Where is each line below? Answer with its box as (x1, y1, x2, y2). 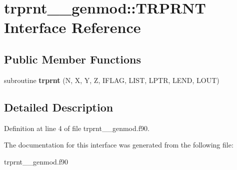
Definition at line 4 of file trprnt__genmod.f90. (4, 122, 149, 133)
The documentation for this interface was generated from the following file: (4, 139, 233, 150)
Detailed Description (4, 99, 113, 114)
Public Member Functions (4, 51, 141, 66)
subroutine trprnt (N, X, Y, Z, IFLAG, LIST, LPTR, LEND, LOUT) (4, 74, 219, 85)
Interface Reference (4, 17, 141, 37)
